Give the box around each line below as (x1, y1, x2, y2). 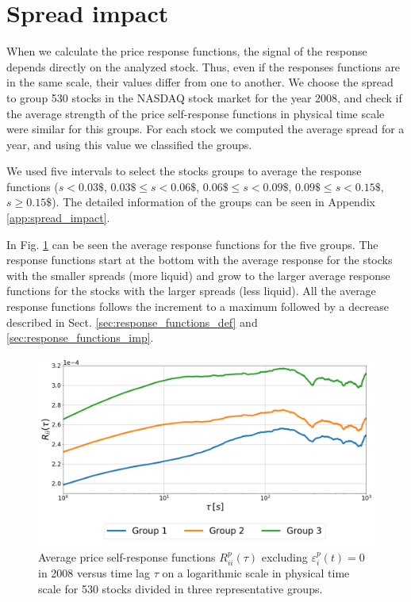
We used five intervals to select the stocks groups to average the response (6, 163, 362, 179)
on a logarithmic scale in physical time (162, 565, 350, 581)
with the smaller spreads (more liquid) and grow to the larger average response (6, 266, 390, 283)
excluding (261, 548, 308, 565)
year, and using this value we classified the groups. (6, 136, 252, 152)
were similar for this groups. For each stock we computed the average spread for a (6, 121, 405, 137)
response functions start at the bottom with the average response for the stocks (6, 251, 393, 268)
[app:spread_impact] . (6, 209, 110, 226)
